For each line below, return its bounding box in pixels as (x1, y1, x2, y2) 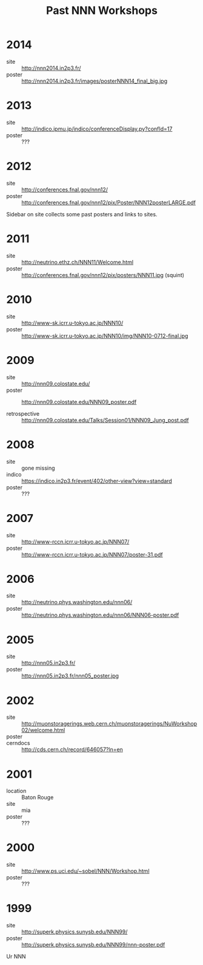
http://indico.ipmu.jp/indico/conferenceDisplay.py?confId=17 (21, 125, 173, 132)
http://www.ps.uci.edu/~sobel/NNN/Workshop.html (21, 867, 150, 875)
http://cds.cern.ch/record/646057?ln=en (21, 746, 123, 754)
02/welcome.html (21, 727, 65, 734)
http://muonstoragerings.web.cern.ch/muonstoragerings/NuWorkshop (21, 720, 198, 727)
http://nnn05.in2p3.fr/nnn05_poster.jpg (21, 672, 119, 679)
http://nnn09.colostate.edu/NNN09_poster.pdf (21, 398, 137, 405)
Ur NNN (6, 953, 26, 960)
